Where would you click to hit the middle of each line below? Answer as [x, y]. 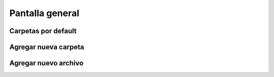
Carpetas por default [43, 31]
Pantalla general [44, 13]
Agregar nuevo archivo [46, 63]
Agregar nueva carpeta [47, 47]
